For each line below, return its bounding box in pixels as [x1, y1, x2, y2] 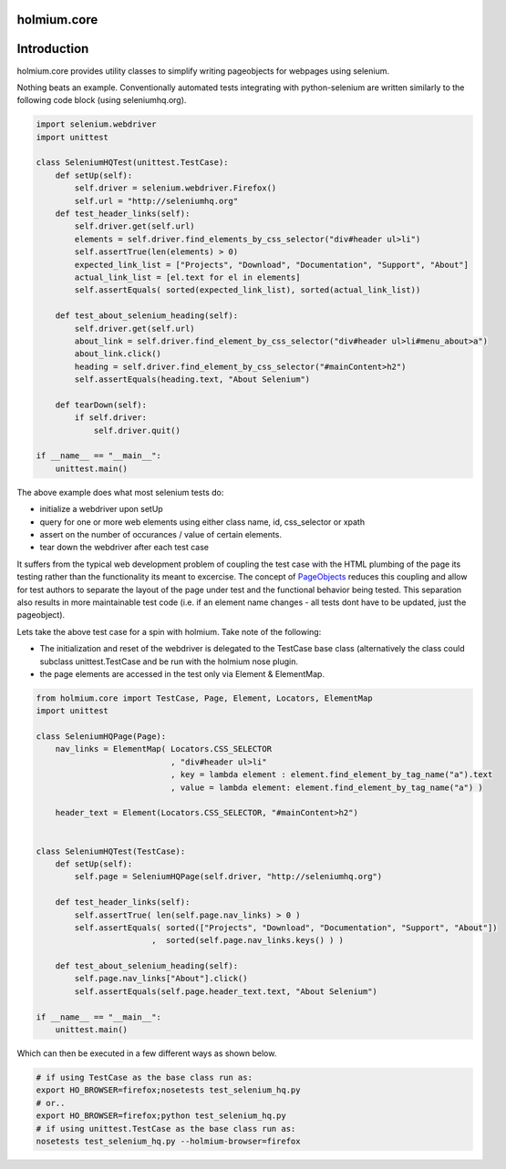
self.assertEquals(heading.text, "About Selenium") [74, 374, 311, 385]
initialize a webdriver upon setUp [39, 504, 163, 515]
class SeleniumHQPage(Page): [36, 732, 167, 742]
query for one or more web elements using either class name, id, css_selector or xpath [39, 516, 365, 528]
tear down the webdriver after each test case [39, 542, 210, 553]
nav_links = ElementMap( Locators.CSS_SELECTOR [55, 743, 273, 754]
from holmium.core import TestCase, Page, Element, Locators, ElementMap [36, 692, 373, 703]
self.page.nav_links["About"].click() [74, 973, 248, 984]
